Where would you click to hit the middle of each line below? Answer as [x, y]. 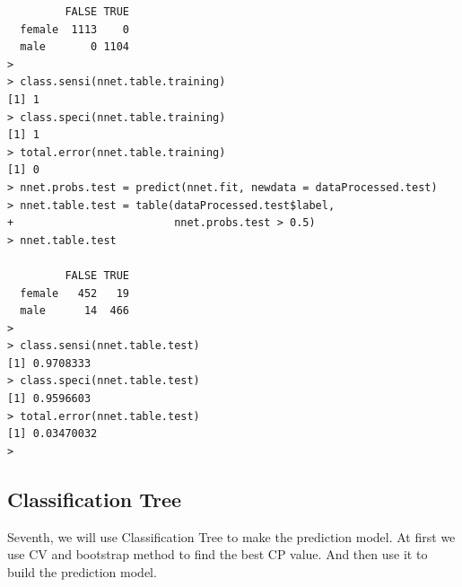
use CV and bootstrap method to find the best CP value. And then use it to [218, 554]
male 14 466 [75, 311]
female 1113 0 [75, 29]
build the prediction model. [82, 571]
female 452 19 [75, 293]
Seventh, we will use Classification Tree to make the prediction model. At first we [231, 536]
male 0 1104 [75, 47]
